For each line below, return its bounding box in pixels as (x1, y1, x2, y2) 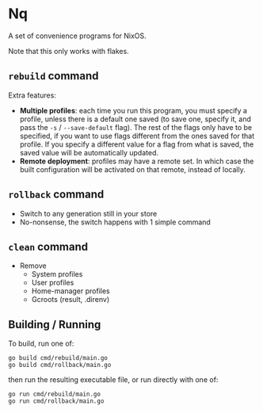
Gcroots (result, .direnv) (31, 295, 109, 304)
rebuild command (8, 69, 99, 83)
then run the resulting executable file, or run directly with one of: (8, 375, 219, 384)
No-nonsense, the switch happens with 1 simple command (19, 217, 212, 227)
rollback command (8, 188, 105, 201)
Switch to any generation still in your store (19, 208, 158, 218)
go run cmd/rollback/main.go (8, 397, 105, 405)
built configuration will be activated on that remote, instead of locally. (19, 164, 246, 174)
